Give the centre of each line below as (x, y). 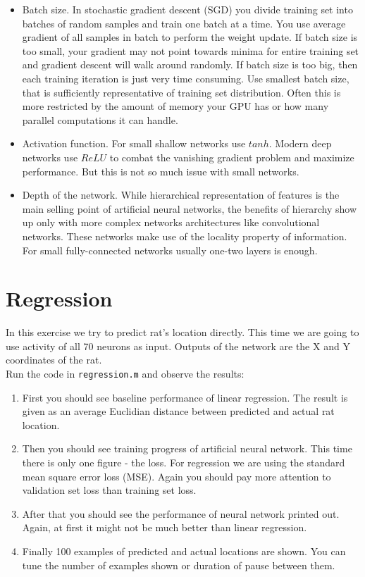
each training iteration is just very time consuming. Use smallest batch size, (186, 78)
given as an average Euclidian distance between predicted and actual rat (178, 411)
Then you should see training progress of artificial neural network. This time (187, 448)
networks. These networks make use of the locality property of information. (185, 236)
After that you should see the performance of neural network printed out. (181, 513)
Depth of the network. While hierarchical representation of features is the (181, 195)
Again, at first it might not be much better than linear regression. (165, 527)
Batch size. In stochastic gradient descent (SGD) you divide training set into (187, 9)
